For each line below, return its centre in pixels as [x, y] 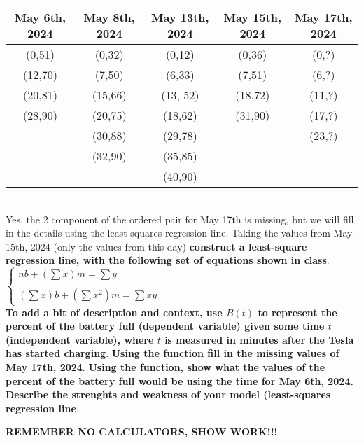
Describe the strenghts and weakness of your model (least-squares [168, 394]
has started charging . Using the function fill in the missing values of [173, 353]
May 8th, [109, 17]
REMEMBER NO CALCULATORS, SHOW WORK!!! [142, 431]
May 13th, [180, 17]
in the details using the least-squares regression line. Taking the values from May [179, 233]
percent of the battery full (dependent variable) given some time [165, 326]
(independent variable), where [80, 339]
